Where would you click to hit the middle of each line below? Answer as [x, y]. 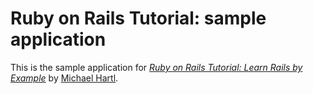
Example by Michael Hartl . [64, 78]
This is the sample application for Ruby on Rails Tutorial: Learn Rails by [156, 67]
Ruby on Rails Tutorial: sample [138, 18]
